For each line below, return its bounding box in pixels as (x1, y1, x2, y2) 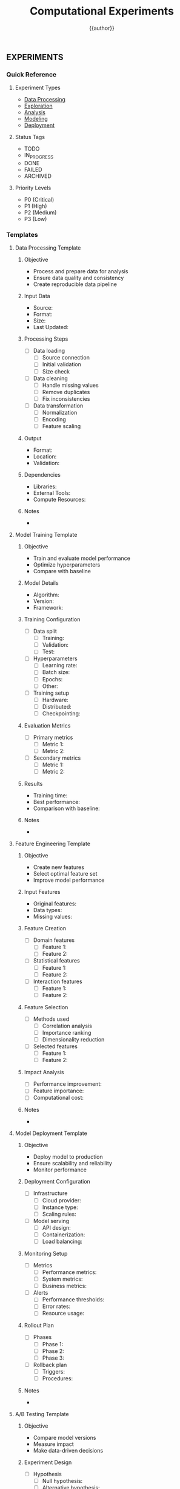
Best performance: (33, 799, 81, 806)
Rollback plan (33, 1361, 67, 1368)
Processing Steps (24, 335, 68, 342)
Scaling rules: (42, 1210, 77, 1218)
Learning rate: (42, 662, 78, 669)
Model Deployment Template (15, 1130, 88, 1137)
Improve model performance (33, 876, 105, 884)
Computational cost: (33, 1094, 84, 1102)
